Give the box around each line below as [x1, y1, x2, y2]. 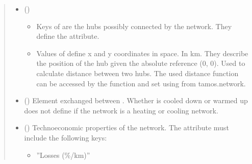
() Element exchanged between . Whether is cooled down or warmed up [24, 95, 248, 106]
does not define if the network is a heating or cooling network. [24, 105, 218, 115]
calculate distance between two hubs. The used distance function [36, 67, 239, 78]
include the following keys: [24, 132, 107, 143]
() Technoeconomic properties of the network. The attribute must [24, 122, 229, 133]
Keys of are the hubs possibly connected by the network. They [36, 20, 232, 31]
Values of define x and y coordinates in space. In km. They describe [36, 48, 248, 58]
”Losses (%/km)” [36, 149, 90, 160]
